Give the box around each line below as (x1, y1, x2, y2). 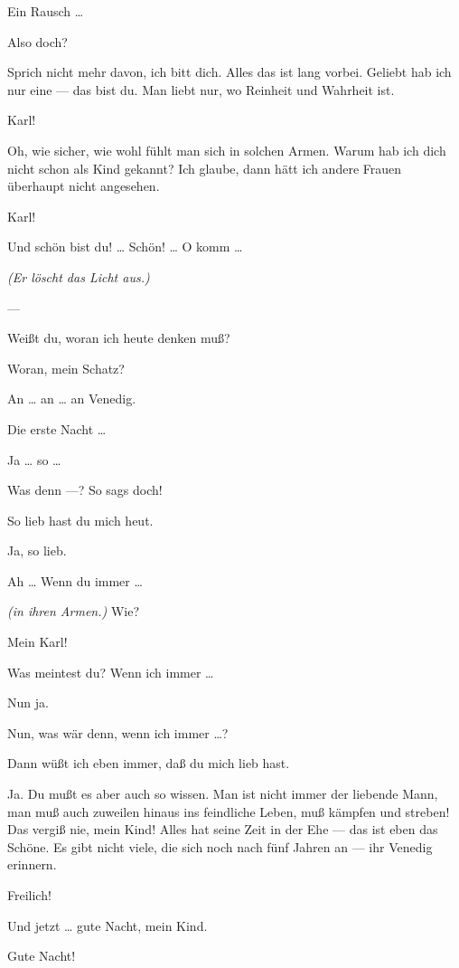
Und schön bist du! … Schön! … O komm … (7, 237, 243, 256)
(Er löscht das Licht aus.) (7, 267, 150, 286)
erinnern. (7, 855, 57, 874)
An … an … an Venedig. (7, 389, 136, 408)
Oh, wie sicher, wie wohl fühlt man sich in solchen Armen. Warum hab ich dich (7, 140, 446, 159)
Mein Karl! (7, 632, 68, 651)
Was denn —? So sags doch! (7, 480, 163, 499)
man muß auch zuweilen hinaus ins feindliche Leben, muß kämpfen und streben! (7, 802, 450, 821)
